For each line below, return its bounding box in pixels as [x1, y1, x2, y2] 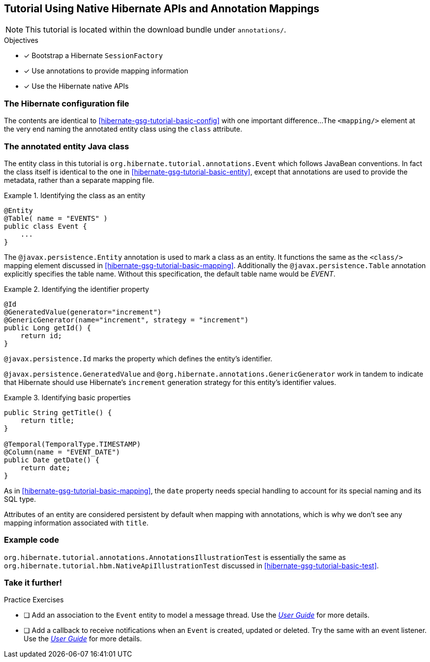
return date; [20, 463, 70, 472]
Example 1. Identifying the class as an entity [4, 191, 146, 200]
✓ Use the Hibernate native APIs [24, 82, 129, 91]
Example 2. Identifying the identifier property [4, 284, 149, 293]
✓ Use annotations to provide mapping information [24, 67, 188, 75]
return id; [20, 331, 62, 340]
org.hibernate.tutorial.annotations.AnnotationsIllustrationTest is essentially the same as [4, 553, 346, 561]
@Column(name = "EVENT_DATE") [4, 448, 121, 456]
